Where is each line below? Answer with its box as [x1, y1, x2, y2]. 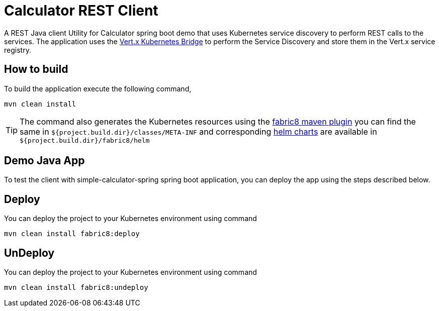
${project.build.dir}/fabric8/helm [20, 136, 150, 144]
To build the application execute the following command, [4, 84, 192, 93]
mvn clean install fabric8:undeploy [4, 283, 148, 292]
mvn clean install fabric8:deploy [4, 230, 140, 238]
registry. [4, 45, 31, 54]
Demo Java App [4, 154, 85, 167]
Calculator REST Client [4, 2, 158, 19]
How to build [4, 63, 68, 76]
